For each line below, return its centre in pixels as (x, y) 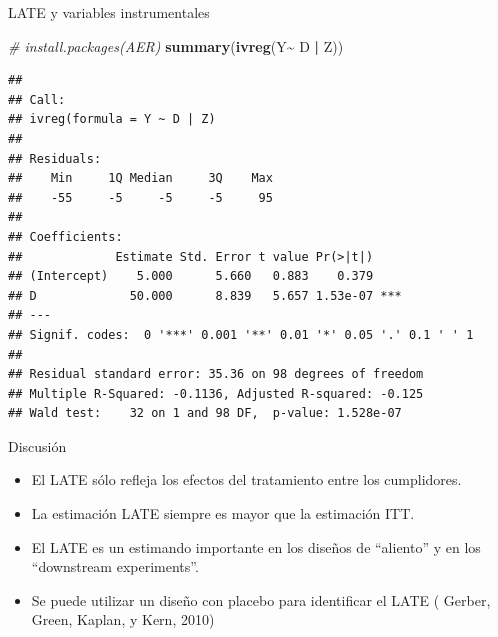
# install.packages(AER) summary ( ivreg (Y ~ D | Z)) (176, 45)
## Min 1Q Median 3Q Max (140, 178)
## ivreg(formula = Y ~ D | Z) (112, 119)
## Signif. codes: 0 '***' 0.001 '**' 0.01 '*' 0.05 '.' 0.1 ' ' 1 (241, 334)
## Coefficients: (65, 236)
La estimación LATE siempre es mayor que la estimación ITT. (223, 513)
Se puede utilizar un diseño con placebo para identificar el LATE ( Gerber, (261, 599)
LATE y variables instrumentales (109, 12)
